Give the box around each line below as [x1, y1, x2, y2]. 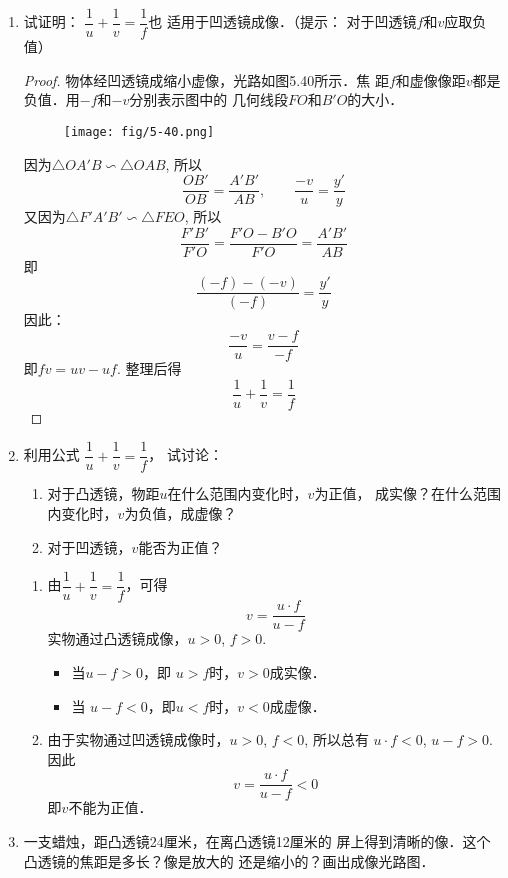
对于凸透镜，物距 [47, 483, 160, 504]
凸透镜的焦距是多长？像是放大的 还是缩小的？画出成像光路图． [23, 850, 435, 871]
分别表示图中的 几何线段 [129, 89, 288, 110]
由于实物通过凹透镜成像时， [47, 729, 230, 750]
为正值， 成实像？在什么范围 [314, 483, 502, 504]
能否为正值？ [138, 536, 223, 557]
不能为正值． [68, 797, 153, 818]
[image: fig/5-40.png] [63, 124, 215, 139]
